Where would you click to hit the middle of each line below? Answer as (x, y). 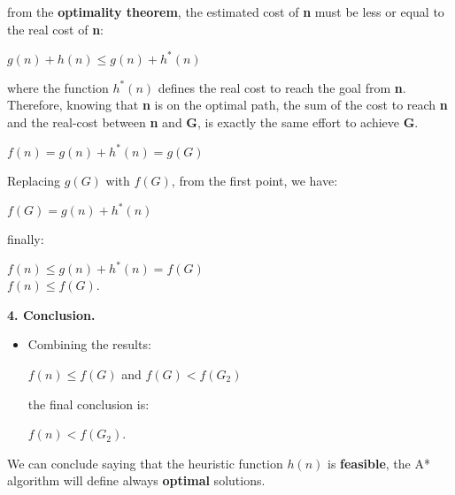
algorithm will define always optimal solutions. (136, 480)
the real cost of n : (56, 29)
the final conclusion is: (89, 404)
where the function (58, 87)
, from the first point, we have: (254, 180)
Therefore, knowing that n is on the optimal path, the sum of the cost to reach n (227, 105)
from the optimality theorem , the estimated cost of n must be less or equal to (226, 11)
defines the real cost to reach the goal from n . (282, 87)
